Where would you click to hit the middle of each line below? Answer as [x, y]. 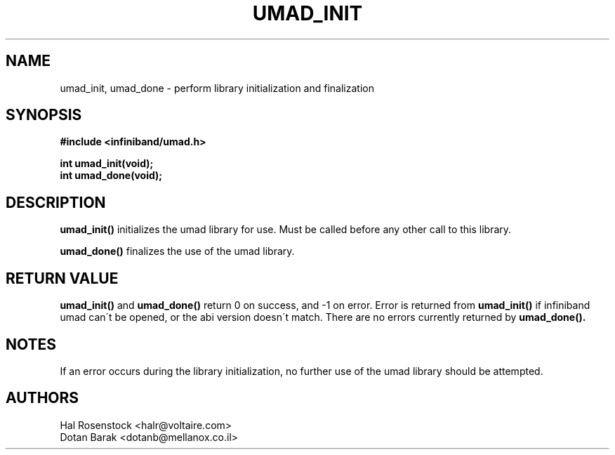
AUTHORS [42, 398]
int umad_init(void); [107, 164]
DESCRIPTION [56, 202]
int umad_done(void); [111, 176]
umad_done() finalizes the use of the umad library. [177, 251]
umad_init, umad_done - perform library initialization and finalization [217, 88]
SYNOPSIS [44, 115]
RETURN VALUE [62, 278]
